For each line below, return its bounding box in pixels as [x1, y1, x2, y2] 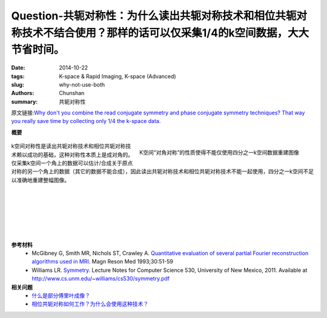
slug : [11, 81, 24, 88]
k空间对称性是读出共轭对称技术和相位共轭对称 [11, 142, 126, 150]
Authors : [11, 90, 35, 97]
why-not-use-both [59, 81, 105, 88]
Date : [11, 64, 25, 71]
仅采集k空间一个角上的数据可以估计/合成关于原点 [11, 159, 133, 167]
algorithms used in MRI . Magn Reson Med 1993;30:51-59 [31, 258, 174, 265]
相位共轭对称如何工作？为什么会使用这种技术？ [31, 300, 148, 308]
